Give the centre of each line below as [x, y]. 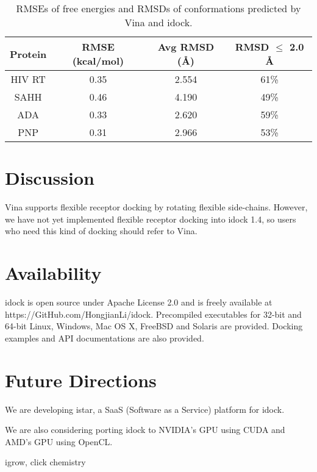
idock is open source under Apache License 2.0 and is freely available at [139, 302]
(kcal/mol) [98, 61]
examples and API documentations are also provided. [105, 338]
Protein [28, 54]
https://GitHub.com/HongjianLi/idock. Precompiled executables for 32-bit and [153, 314]
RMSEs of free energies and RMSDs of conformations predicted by [158, 8]
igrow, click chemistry [45, 462]
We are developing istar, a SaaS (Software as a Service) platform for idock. [145, 409]
